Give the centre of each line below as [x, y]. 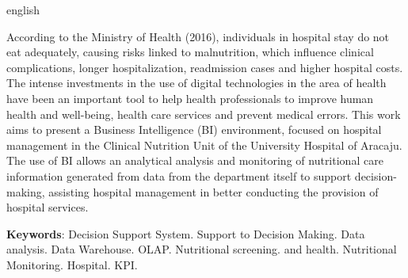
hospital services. [48, 207]
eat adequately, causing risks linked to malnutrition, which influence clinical [190, 52]
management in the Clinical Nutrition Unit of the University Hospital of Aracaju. [204, 145]
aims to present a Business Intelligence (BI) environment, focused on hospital [194, 129]
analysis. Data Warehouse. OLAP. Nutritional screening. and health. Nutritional [202, 249]
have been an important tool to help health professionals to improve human [190, 98]
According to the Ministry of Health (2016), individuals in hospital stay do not [198, 36]
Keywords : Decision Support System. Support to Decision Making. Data [186, 233]
